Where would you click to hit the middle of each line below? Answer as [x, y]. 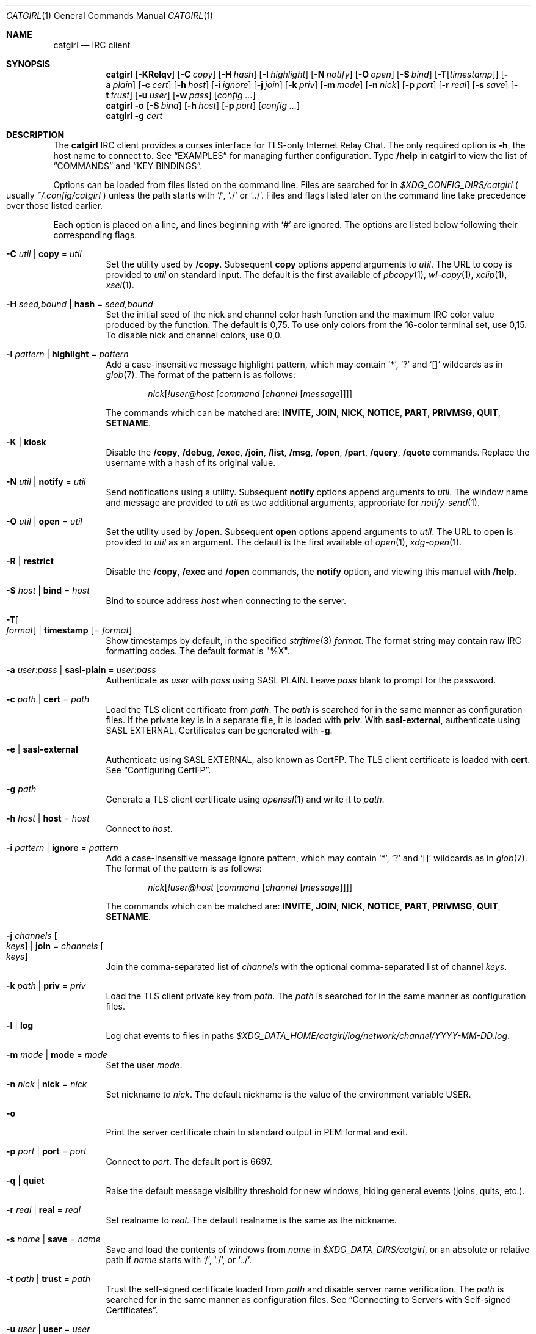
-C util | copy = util [44, 254]
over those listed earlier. [55, 206]
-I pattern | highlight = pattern [67, 354]
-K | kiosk [26, 442]
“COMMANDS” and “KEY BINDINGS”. [128, 166]
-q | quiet [25, 1180]
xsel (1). [120, 285]
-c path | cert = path [48, 699]
